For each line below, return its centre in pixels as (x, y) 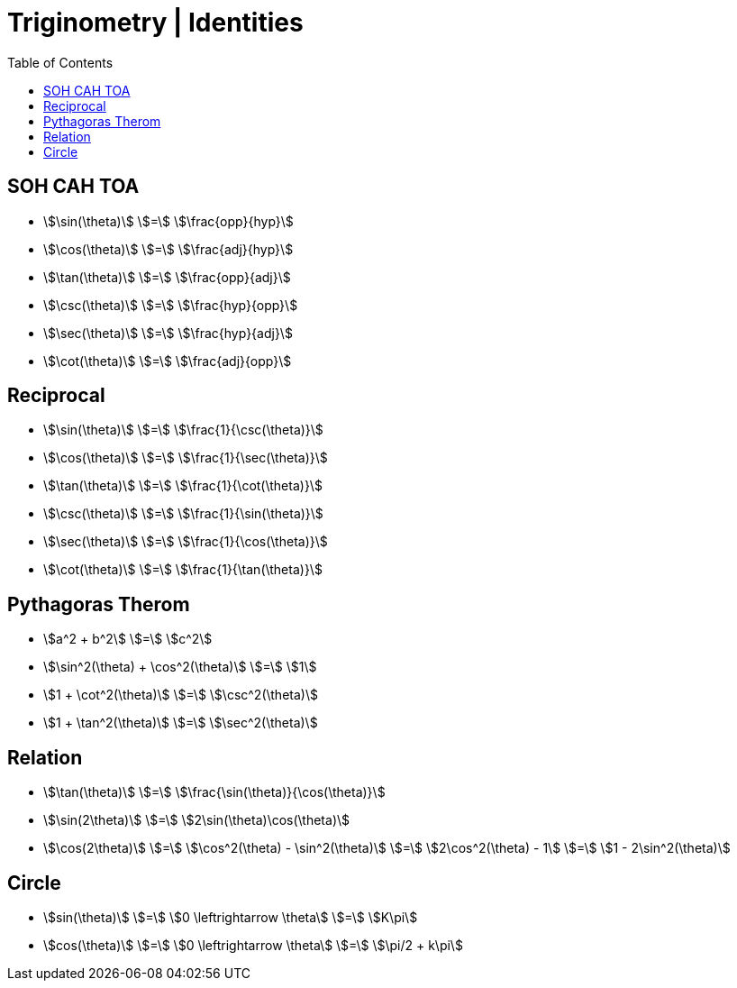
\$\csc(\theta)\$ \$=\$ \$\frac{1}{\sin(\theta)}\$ (183, 514)
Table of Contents (60, 62)
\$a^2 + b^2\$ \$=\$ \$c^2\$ (128, 639)
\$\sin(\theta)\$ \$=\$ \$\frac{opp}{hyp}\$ (168, 221)
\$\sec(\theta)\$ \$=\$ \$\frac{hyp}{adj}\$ (168, 333)
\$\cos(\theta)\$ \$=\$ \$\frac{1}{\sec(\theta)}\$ (186, 458)
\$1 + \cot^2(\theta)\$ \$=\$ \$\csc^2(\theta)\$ (181, 695)
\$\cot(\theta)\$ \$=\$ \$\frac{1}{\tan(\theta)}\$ (183, 570)
